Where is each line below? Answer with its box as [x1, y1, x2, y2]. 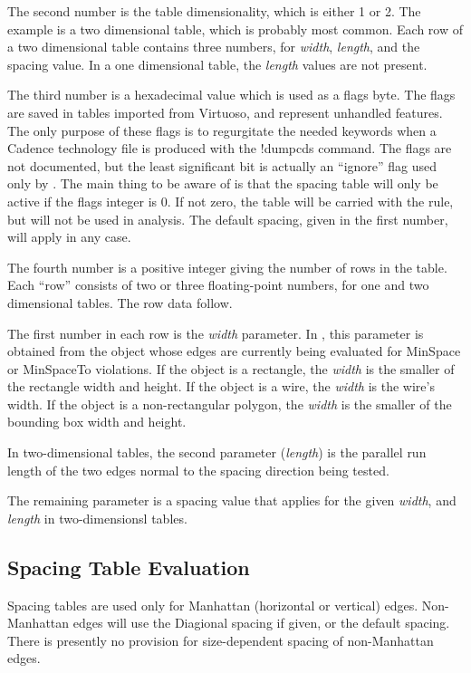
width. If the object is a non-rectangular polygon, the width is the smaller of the [7, 394, 452, 413]
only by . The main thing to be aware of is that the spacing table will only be [7, 174, 438, 193]
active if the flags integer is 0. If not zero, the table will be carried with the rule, [7, 191, 454, 210]
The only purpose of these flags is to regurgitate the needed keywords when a [7, 120, 437, 139]
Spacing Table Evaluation [7, 553, 250, 581]
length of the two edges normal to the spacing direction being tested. [7, 460, 389, 479]
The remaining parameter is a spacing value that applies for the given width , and [7, 491, 457, 510]
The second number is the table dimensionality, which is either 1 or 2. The [7, 2, 421, 20]
